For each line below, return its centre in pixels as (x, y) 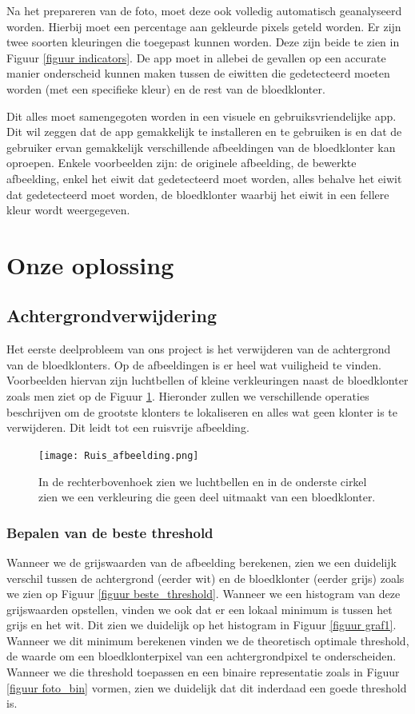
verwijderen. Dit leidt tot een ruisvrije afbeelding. (128, 427)
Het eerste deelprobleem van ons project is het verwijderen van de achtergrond (199, 349)
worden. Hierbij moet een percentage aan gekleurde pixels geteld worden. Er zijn (204, 26)
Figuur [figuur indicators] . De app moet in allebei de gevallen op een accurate (196, 57)
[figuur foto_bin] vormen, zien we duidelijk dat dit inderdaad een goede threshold (207, 687)
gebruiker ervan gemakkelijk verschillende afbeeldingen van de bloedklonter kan (201, 147)
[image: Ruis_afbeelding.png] (119, 455)
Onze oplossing (90, 264)
